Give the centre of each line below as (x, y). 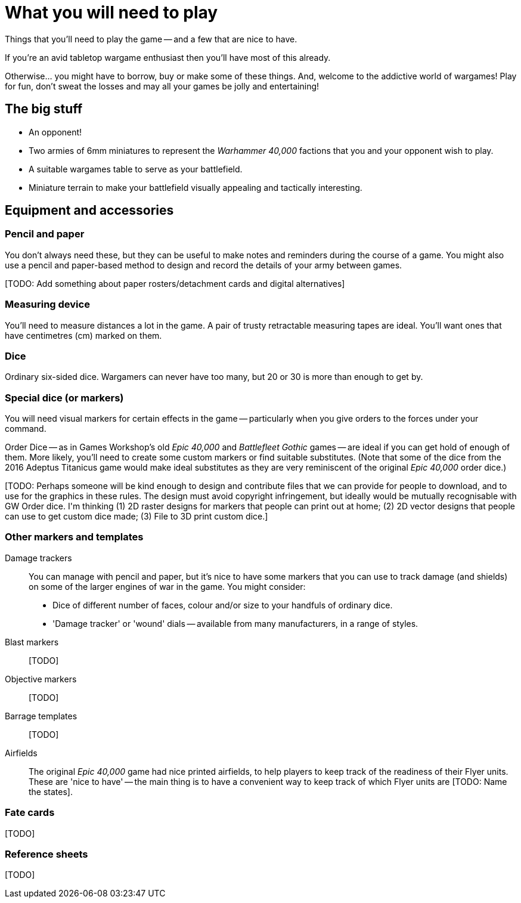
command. (26, 429)
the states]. (51, 791)
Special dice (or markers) (64, 398)
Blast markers (32, 642)
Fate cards (30, 813)
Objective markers (41, 679)
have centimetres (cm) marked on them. (83, 335)
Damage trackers (38, 558)
